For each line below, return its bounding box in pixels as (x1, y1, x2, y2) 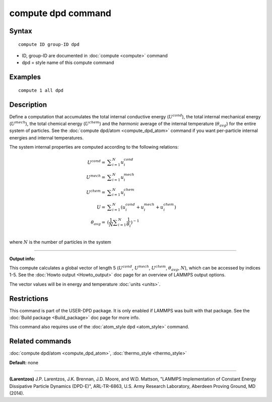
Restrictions (9, 294, 49, 303)
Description (9, 100, 47, 109)
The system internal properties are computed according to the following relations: (9, 144, 179, 150)
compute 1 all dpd (18, 87, 64, 93)
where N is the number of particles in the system (9, 239, 111, 245)
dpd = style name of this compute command (22, 59, 114, 65)
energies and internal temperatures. (9, 135, 84, 141)
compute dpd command (9, 8, 112, 19)
